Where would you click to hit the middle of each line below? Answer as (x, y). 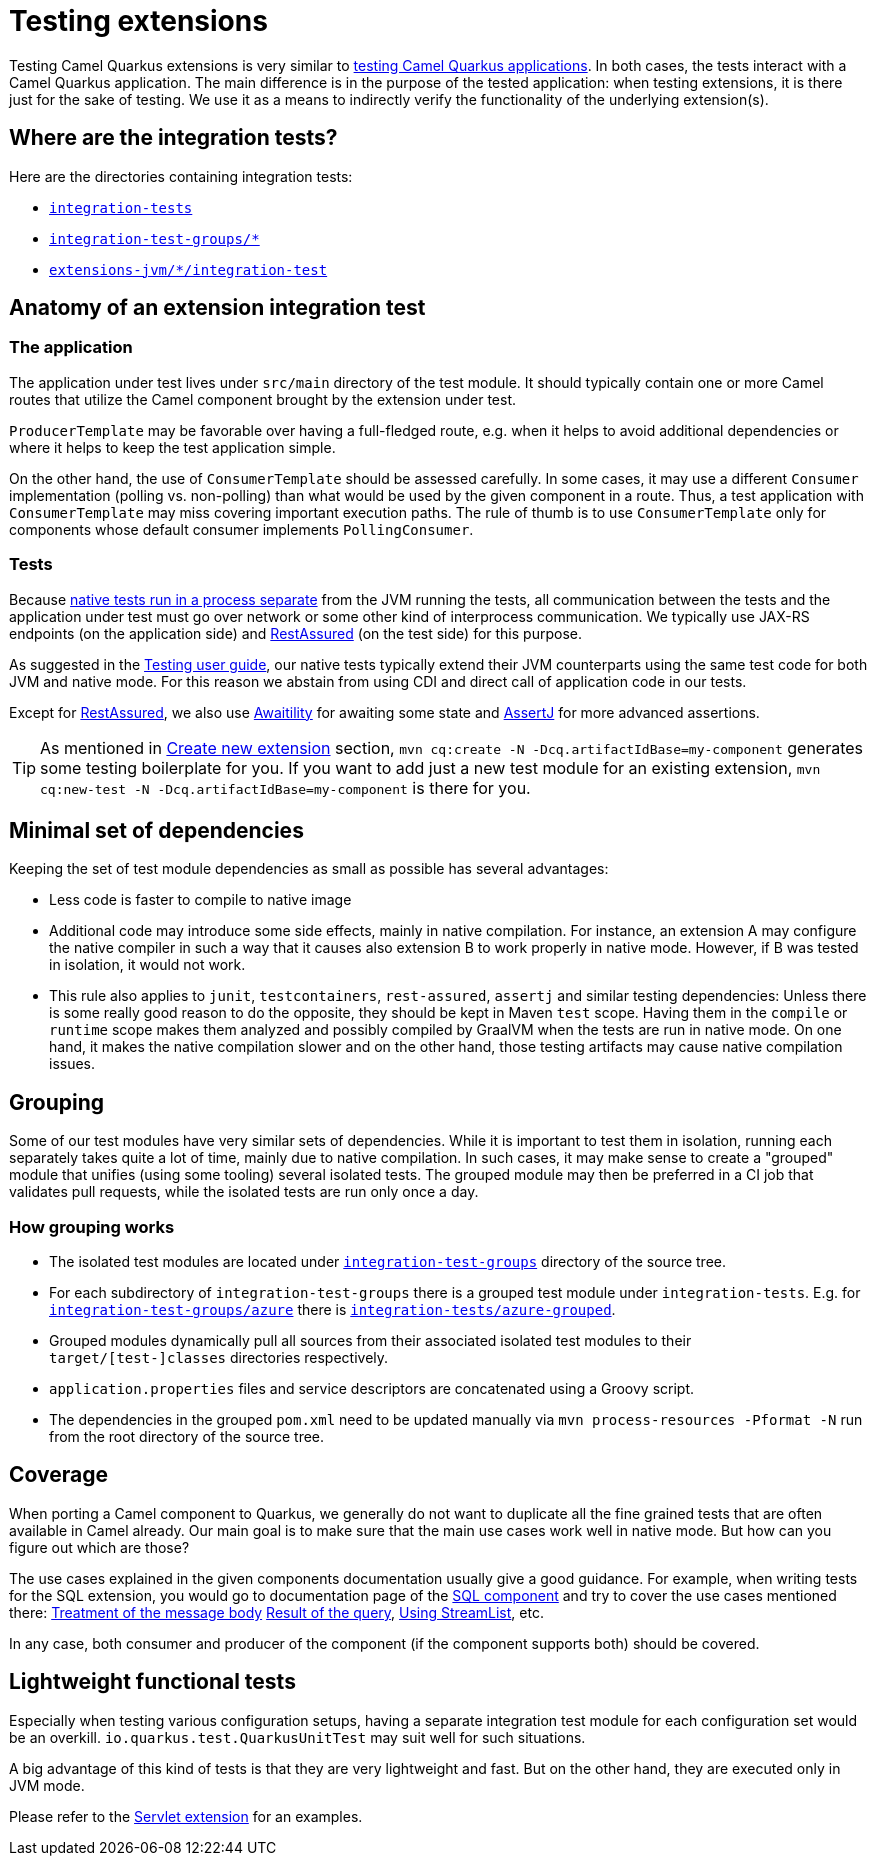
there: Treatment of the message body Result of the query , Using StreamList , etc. (276, 1612)
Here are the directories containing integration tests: (181, 176)
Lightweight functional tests (152, 1682)
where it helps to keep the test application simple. (172, 447)
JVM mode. (47, 1785)
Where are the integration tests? (173, 138)
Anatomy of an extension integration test (217, 308)
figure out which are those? (99, 1547)
